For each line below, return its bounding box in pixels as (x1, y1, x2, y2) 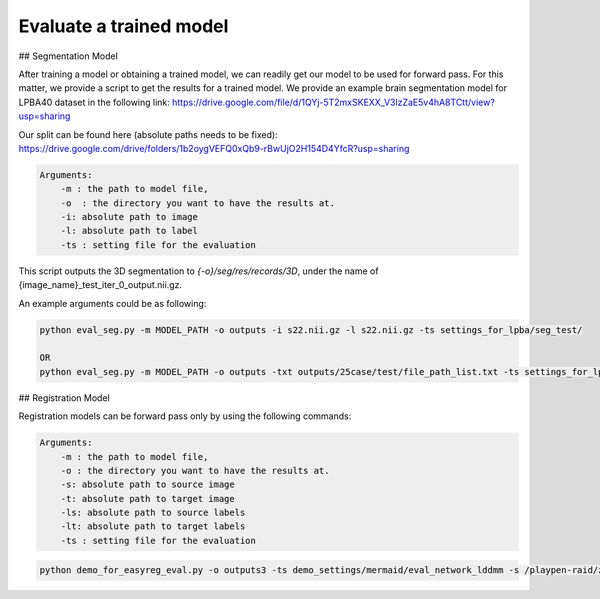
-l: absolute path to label (60, 225, 199, 237)
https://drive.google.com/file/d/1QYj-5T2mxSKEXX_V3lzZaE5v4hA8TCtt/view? (171, 96, 495, 108)
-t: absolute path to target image (60, 493, 235, 504)
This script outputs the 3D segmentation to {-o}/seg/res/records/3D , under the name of (18, 265, 379, 277)
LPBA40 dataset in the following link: (18, 96, 170, 108)
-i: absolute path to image (60, 211, 199, 223)
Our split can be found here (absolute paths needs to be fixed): (18, 128, 279, 140)
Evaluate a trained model (18, 15, 229, 37)
